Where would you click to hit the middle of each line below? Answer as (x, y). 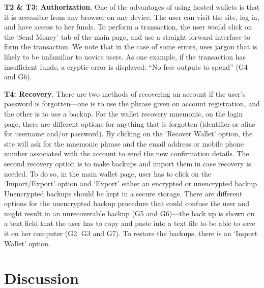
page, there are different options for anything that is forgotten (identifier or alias (130, 123)
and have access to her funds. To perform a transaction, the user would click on (128, 27)
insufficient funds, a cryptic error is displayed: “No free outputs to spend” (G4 (126, 66)
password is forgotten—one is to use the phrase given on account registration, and (132, 104)
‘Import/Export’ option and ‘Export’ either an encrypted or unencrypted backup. (131, 183)
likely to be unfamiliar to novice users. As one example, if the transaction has (125, 56)
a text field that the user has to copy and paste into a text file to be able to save (130, 223)
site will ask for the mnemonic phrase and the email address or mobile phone (124, 143)
